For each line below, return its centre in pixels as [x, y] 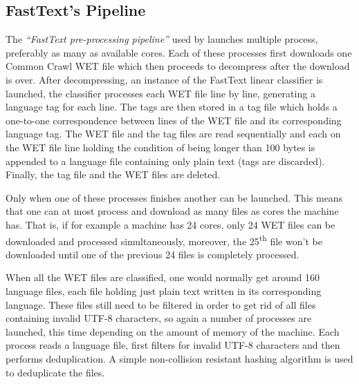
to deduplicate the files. [55, 372]
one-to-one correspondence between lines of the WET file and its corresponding [174, 120]
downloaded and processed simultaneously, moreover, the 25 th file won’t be [164, 240]
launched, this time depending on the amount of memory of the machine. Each [173, 331]
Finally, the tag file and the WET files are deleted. [113, 174]
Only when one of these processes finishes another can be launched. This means [174, 197]
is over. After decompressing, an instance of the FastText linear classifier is [164, 79]
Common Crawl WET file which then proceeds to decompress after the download [178, 66]
